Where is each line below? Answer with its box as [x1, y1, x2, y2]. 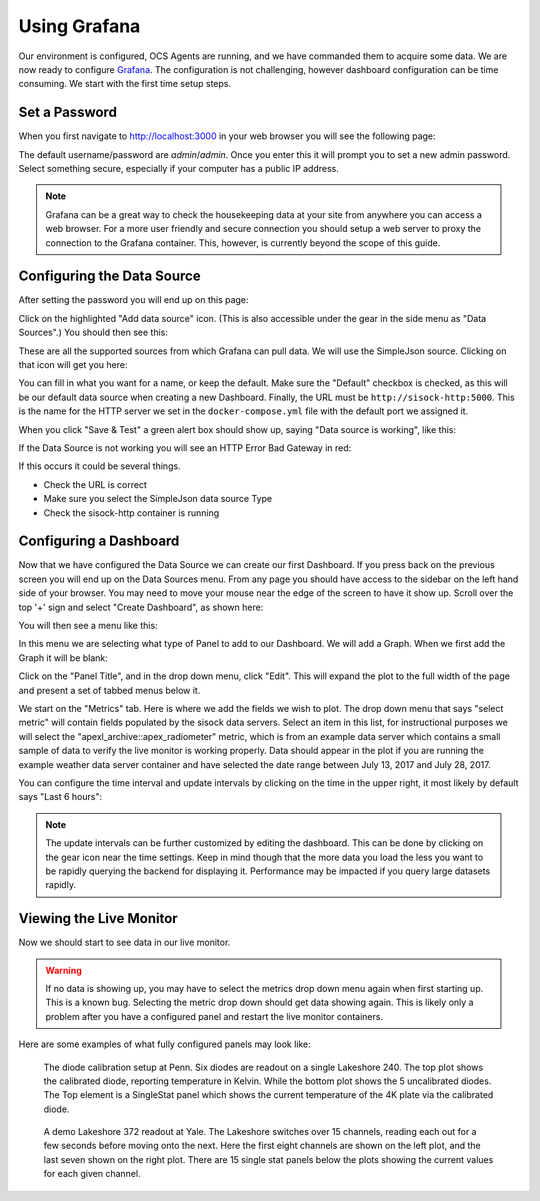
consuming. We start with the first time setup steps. [18, 78, 232, 90]
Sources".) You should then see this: [18, 326, 169, 339]
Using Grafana [18, 15, 141, 37]
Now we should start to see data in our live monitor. [18, 936, 231, 949]
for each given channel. [43, 1168, 141, 1180]
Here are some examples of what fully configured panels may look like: [18, 1038, 312, 1050]
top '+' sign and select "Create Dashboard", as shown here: [18, 601, 264, 613]
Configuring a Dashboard [18, 533, 180, 550]
